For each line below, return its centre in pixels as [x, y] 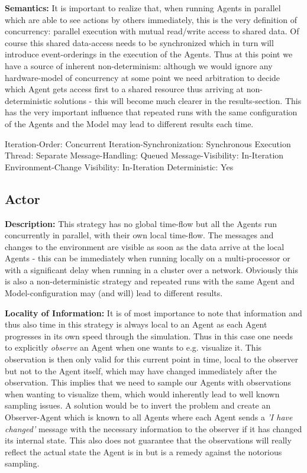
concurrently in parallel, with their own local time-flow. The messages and [139, 235]
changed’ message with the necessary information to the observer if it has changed [153, 428]
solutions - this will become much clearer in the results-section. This [178, 100]
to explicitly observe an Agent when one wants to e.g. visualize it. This [133, 347]
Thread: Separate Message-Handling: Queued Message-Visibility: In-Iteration [144, 155]
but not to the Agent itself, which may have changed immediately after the [141, 370]
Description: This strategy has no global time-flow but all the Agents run [141, 223]
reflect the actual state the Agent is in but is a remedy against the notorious [143, 451]
